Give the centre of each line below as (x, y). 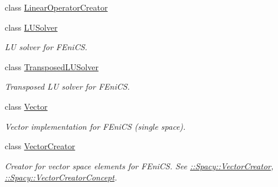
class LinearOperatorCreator (56, 7)
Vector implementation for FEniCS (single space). (95, 126)
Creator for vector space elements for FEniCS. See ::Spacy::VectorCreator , (139, 165)
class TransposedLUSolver (52, 66)
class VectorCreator (40, 146)
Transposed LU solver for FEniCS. (67, 86)
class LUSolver (31, 27)
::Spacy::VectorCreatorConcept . (61, 177)
